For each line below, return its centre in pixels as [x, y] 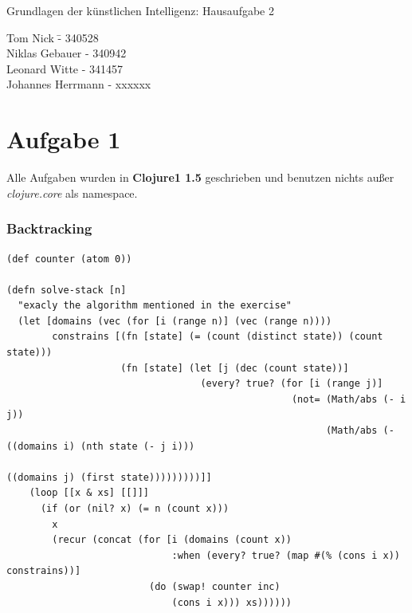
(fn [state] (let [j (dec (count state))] [235, 368]
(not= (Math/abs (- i [349, 399]
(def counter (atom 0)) [69, 259]
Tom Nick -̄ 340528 [53, 37]
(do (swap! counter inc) [214, 586]
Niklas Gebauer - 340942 [67, 53]
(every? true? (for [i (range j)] [292, 384]
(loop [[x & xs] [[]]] [89, 493]
